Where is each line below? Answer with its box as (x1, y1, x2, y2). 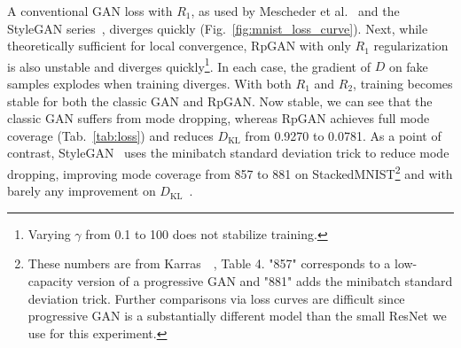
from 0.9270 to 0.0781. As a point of (245, 126, 441, 144)
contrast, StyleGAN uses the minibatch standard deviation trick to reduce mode (7, 143, 449, 162)
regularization (373, 36, 449, 55)
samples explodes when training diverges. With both (7, 74, 292, 93)
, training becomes (353, 74, 453, 93)
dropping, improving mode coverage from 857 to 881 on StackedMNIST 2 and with (7, 162, 453, 182)
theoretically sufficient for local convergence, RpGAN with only (7, 36, 351, 55)
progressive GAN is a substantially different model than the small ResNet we (27, 306, 447, 325)
